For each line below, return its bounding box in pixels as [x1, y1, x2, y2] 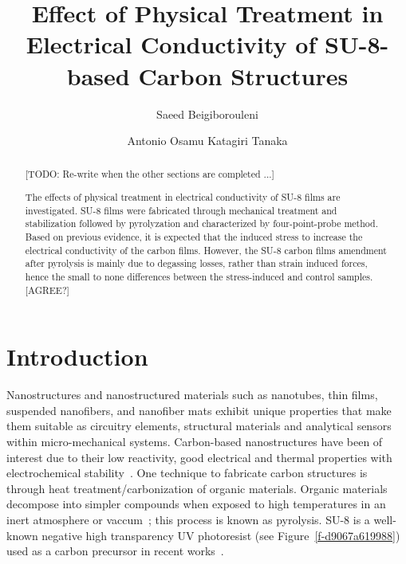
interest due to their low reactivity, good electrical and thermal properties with [6, 448, 392, 465]
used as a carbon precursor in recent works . [6, 542, 224, 559]
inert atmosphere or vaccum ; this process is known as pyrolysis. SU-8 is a [6, 511, 370, 527]
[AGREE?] [25, 283, 69, 296]
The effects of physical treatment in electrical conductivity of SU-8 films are [25, 190, 341, 204]
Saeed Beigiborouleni [156, 105, 258, 122]
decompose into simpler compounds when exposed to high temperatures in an [6, 495, 386, 512]
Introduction [6, 340, 148, 373]
